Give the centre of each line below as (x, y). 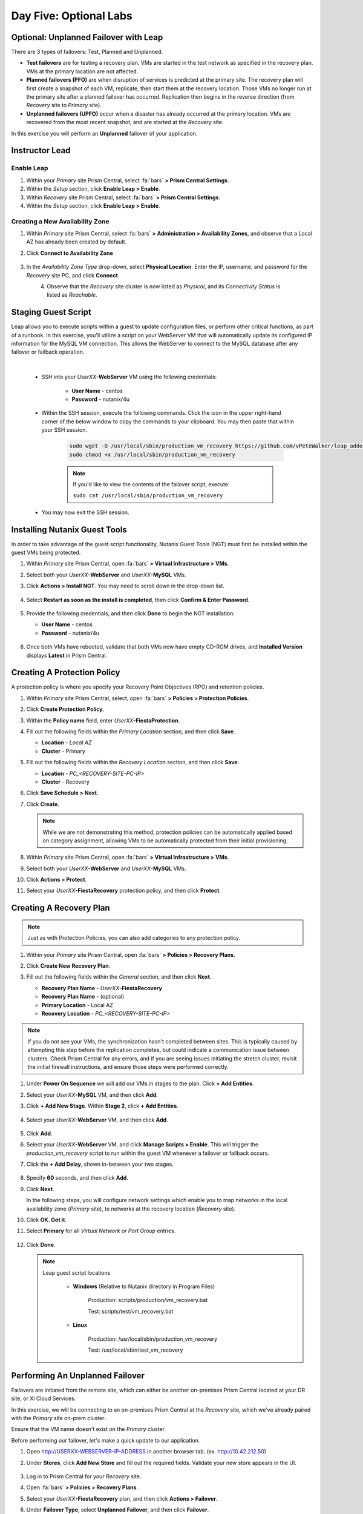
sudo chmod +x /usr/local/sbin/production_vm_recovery (152, 455)
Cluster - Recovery (66, 782)
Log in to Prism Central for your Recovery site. (84, 1476)
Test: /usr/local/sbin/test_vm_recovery (136, 1350)
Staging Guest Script (51, 312)
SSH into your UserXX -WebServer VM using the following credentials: (129, 377)
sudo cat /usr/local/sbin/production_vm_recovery (148, 496)
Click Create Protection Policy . (65, 709)
